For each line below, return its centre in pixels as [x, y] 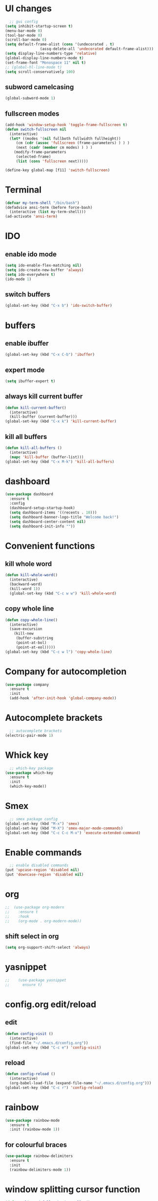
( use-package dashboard [29, 494]
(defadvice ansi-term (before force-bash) [49, 207]
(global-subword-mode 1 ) [30, 98]
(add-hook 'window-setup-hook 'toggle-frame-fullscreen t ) [66, 125]
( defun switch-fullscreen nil [36, 129]
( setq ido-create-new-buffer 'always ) [44, 270]
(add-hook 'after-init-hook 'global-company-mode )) [63, 698]
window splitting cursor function [73, 1189]
